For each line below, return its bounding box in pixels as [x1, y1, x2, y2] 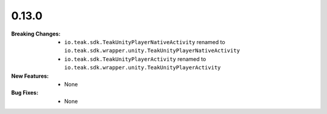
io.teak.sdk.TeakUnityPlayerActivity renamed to [64, 55, 206, 63]
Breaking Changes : [11, 30, 61, 37]
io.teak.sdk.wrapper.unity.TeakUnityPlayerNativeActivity [64, 47, 240, 54]
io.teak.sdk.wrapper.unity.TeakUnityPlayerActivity [64, 64, 221, 71]
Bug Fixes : [11, 89, 39, 97]
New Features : [11, 72, 49, 80]
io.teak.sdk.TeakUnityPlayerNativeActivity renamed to [64, 38, 225, 45]
